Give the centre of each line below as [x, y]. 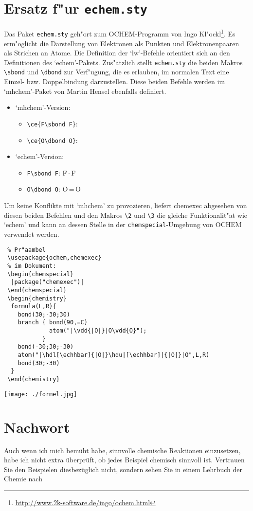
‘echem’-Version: [40, 156]
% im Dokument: [32, 266]
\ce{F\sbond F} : [52, 123]
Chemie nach [23, 479]
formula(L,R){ [34, 307]
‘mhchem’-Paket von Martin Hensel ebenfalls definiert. [85, 91]
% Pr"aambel [27, 250]
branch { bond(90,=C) [53, 323]
